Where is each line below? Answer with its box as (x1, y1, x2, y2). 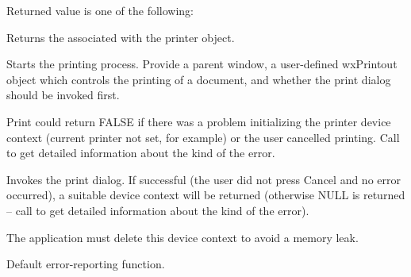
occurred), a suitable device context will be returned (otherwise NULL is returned (6, 187, 405, 203)
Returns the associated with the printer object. (6, 29, 235, 45)
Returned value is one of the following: (6, 2, 194, 18)
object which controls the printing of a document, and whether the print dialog (6, 71, 391, 87)
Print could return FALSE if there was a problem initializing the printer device (6, 113, 391, 129)
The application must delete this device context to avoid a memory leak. (6, 229, 359, 245)
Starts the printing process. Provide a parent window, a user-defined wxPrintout (6, 56, 398, 72)
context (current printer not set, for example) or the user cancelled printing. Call (6, 129, 400, 145)
